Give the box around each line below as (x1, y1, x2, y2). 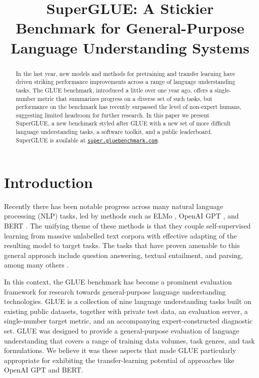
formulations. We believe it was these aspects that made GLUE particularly (4, 345, 236, 355)
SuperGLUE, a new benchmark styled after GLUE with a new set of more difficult (15, 119, 231, 127)
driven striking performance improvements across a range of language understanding (15, 77, 235, 86)
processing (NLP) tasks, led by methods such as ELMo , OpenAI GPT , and (4, 210, 239, 221)
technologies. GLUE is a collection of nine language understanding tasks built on (4, 296, 251, 306)
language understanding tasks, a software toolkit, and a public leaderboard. (15, 127, 212, 136)
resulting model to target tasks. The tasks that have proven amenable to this (4, 240, 240, 250)
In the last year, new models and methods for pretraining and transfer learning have (15, 69, 235, 77)
